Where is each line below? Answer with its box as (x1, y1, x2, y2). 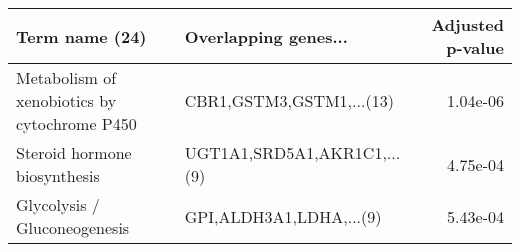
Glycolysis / (16, 193, 100, 216)
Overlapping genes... (184, 24, 348, 48)
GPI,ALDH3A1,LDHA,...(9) (184, 204, 382, 228)
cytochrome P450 (16, 112, 137, 135)
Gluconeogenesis (16, 216, 130, 239)
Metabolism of (16, 66, 117, 89)
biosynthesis (16, 164, 100, 187)
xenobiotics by (16, 89, 117, 112)
